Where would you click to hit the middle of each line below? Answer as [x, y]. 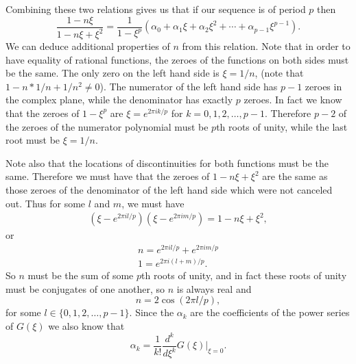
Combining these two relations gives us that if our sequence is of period [156, 9]
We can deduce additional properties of [88, 46]
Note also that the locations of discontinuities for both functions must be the [167, 162]
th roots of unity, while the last [282, 126]
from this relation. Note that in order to [266, 46]
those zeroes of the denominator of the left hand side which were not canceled [169, 189]
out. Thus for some [46, 203]
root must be [33, 140]
